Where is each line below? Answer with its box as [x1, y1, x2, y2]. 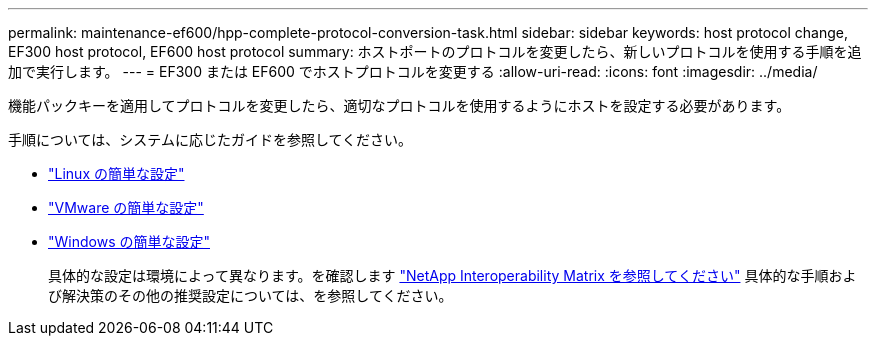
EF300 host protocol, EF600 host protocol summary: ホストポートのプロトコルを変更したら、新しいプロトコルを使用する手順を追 [8, 43, 862, 60]
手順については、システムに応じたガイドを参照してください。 [8, 131, 413, 148]
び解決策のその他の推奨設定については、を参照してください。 [48, 287, 453, 304]
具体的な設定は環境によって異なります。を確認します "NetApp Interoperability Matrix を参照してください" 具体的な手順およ [48, 267, 857, 284]
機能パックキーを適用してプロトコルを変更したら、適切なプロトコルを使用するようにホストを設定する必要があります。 [8, 97, 791, 114]
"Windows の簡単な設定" [48, 233, 210, 250]
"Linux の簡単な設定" [48, 165, 185, 182]
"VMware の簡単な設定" [48, 199, 204, 216]
